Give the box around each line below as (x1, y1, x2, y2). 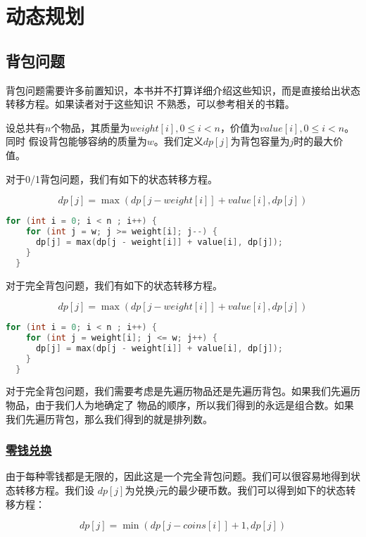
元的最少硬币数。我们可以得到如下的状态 (158, 483, 346, 498)
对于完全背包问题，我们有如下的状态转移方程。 (6, 277, 222, 292)
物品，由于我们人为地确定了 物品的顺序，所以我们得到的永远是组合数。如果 (6, 398, 354, 412)
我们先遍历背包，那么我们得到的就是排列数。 (6, 411, 213, 426)
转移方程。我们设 (15, 483, 94, 498)
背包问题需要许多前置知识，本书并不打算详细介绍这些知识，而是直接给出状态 (6, 82, 360, 97)
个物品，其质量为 (51, 120, 130, 134)
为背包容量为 (230, 134, 290, 149)
